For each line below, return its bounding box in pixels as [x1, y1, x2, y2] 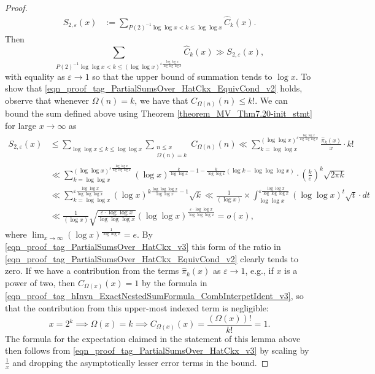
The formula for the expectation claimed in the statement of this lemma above [5, 332, 301, 345]
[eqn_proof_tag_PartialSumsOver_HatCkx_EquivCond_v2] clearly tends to [5, 252, 298, 265]
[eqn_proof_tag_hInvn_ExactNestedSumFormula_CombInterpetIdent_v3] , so [5, 289, 304, 302]
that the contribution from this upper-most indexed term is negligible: [5, 301, 269, 314]
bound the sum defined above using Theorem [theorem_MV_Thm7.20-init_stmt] [5, 107, 312, 120]
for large [5, 119, 37, 132]
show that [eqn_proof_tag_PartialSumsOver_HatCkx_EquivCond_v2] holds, [5, 82, 303, 95]
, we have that [134, 93, 188, 106]
